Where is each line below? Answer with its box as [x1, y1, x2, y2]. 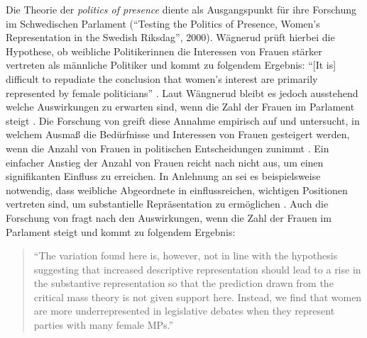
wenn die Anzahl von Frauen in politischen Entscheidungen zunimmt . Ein [6, 140, 329, 155]
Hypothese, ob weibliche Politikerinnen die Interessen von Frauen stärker [6, 43, 322, 58]
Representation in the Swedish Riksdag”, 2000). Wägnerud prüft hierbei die [6, 30, 335, 45]
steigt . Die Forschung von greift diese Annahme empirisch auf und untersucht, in [6, 113, 360, 128]
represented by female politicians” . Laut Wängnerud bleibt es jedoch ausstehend [6, 85, 358, 100]
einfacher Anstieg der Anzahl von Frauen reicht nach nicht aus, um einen [6, 154, 324, 169]
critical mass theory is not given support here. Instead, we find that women [33, 289, 362, 304]
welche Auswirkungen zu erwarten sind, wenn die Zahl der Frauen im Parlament [6, 99, 355, 114]
